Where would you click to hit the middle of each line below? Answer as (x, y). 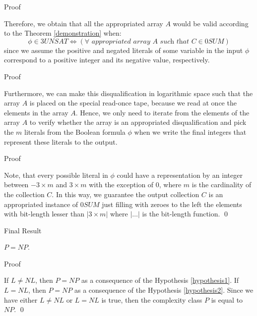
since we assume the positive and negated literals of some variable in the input (124, 50)
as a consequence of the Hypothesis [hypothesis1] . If (160, 280)
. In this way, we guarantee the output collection (126, 194)
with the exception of (121, 184)
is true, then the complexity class (152, 299)
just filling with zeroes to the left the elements (172, 204)
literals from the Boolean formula (75, 132)
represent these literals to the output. (61, 141)
